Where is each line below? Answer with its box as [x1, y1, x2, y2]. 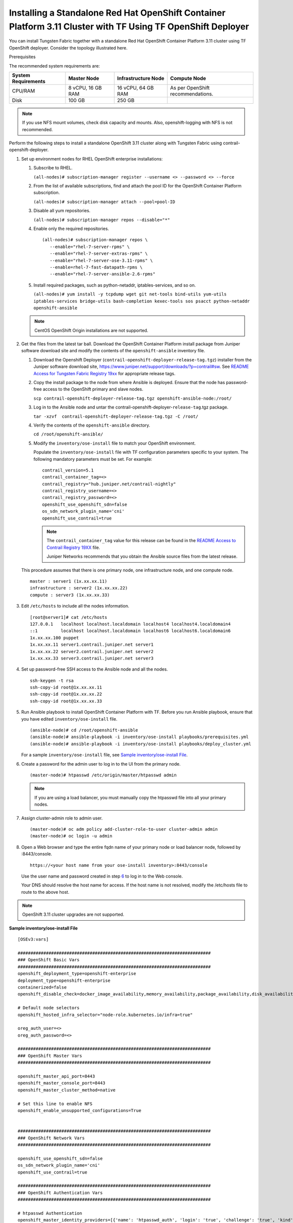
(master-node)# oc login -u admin [30, 833, 112, 839]
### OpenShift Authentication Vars [18, 1190, 103, 1196]
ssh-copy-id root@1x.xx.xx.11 [30, 685, 103, 690]
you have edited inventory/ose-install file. [21, 716, 118, 722]
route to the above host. [21, 889, 69, 895]
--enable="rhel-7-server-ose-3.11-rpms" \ [49, 257, 153, 263]
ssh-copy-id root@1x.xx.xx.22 [30, 691, 103, 697]
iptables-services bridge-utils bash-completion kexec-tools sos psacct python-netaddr [33, 298, 250, 304]
